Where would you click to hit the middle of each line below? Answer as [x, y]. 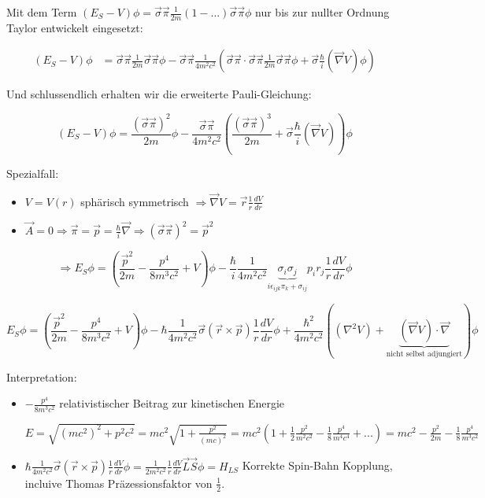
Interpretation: [42, 376]
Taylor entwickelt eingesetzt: [75, 27]
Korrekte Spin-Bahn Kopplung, [317, 465]
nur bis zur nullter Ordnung [322, 12]
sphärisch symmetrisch [135, 201]
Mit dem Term [42, 12]
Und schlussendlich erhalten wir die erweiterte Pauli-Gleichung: [159, 94]
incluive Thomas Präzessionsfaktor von [118, 483]
